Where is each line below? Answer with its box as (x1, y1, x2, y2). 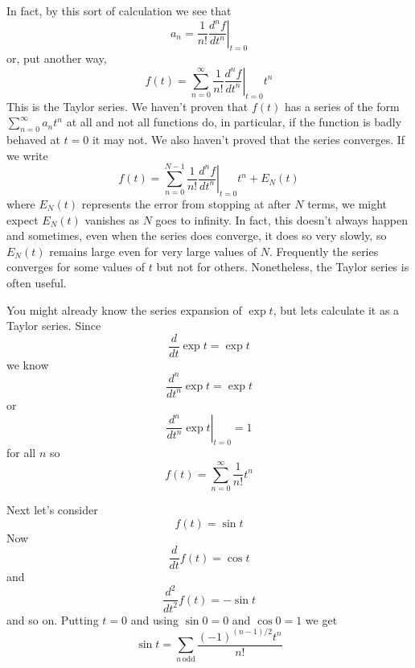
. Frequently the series (269, 242, 379, 259)
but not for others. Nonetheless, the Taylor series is (156, 258, 409, 275)
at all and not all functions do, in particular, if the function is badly (66, 113, 402, 130)
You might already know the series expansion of (6, 301, 242, 318)
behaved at (6, 131, 60, 148)
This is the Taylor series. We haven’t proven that (6, 97, 249, 114)
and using (130, 611, 179, 628)
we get (305, 611, 338, 628)
